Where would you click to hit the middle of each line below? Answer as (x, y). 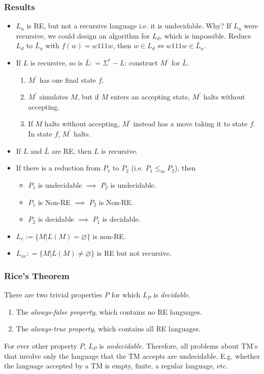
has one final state (68, 79)
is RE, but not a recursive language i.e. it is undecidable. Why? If (129, 26)
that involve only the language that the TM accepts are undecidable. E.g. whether (132, 355)
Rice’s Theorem (37, 275)
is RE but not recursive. (134, 253)
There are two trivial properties (53, 295)
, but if (88, 97)
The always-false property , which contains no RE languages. (109, 311)
